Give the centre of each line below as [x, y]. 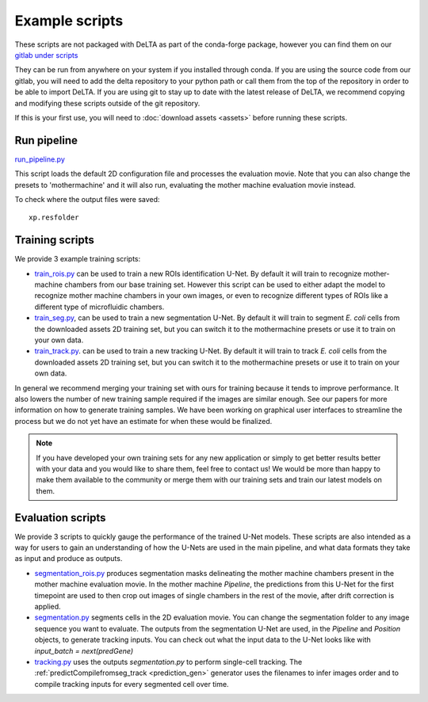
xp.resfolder [54, 217]
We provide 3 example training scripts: [78, 259]
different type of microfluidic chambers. [99, 307]
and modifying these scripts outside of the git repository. [107, 103]
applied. [48, 606]
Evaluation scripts [60, 518]
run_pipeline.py [40, 159]
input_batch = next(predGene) [84, 650]
